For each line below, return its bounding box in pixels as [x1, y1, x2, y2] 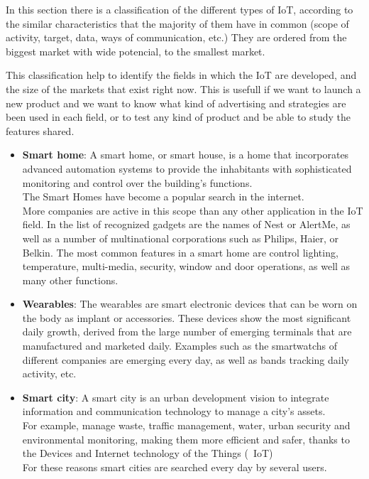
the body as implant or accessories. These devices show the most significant [22, 310, 351, 325]
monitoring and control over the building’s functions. [22, 175, 253, 190]
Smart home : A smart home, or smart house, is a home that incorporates [22, 147, 349, 162]
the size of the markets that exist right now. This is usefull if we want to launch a [6, 81, 361, 96]
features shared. [6, 123, 75, 138]
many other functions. [22, 272, 119, 287]
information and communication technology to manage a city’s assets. [22, 404, 326, 419]
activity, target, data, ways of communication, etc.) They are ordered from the [6, 30, 347, 45]
